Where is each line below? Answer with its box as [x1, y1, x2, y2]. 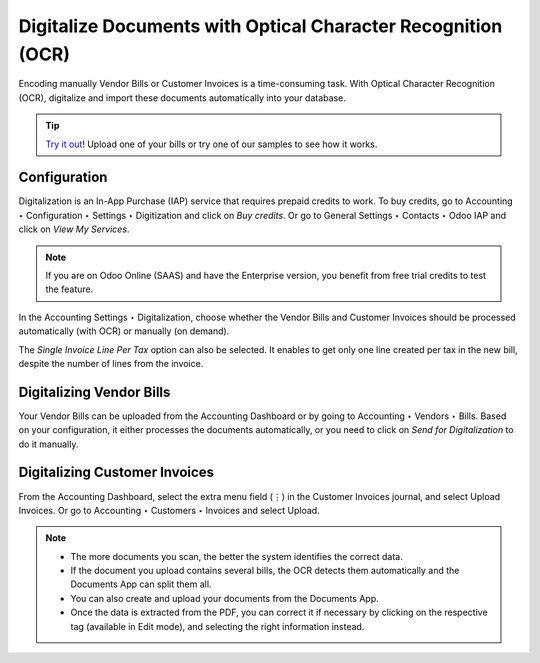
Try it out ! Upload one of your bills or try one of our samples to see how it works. [45, 138, 378, 150]
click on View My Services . [18, 223, 130, 235]
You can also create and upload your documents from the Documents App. [70, 592, 379, 604]
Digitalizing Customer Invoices [18, 464, 215, 481]
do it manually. [18, 438, 79, 450]
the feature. [45, 283, 94, 295]
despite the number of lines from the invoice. [18, 357, 204, 369]
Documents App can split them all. [70, 578, 212, 590]
